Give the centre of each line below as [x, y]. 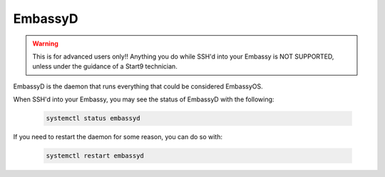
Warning [45, 44]
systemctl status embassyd [93, 118]
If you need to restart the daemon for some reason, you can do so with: [118, 137]
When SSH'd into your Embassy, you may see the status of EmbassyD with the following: [144, 99]
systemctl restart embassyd [95, 156]
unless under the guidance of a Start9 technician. [105, 66]
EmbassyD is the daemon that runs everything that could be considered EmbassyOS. [138, 86]
